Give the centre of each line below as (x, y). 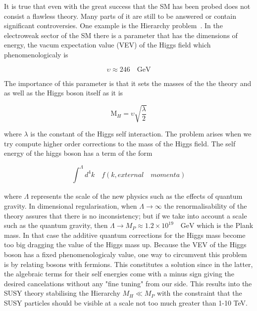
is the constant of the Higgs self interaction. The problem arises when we (141, 134)
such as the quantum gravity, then (56, 225)
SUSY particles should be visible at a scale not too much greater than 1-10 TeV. (126, 302)
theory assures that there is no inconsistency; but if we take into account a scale (126, 215)
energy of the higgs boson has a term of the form (78, 153)
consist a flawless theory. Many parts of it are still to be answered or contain (120, 16)
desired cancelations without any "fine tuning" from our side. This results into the (128, 283)
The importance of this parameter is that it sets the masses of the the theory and (128, 83)
